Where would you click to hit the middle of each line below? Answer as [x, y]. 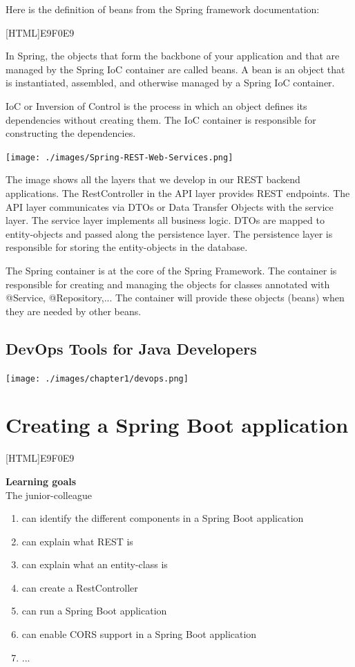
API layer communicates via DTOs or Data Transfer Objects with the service [170, 206]
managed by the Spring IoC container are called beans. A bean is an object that [175, 69]
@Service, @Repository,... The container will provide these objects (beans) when [175, 298]
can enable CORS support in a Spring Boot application [139, 634]
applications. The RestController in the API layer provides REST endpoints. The [178, 193]
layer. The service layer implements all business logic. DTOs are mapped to [165, 220]
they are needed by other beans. [74, 311]
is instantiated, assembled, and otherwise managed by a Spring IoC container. [170, 83]
